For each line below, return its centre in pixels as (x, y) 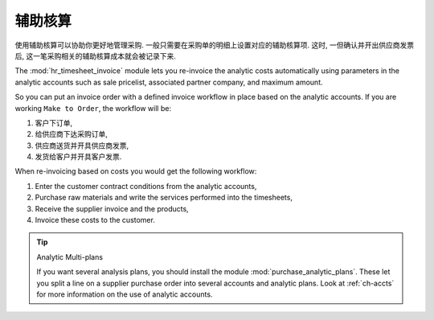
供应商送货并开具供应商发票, (82, 146)
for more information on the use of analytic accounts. (125, 294)
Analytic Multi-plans (70, 256)
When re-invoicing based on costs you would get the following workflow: (136, 171)
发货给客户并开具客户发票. (78, 157)
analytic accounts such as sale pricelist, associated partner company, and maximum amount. (169, 82)
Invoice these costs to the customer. (95, 220)
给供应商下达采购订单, (72, 134)
